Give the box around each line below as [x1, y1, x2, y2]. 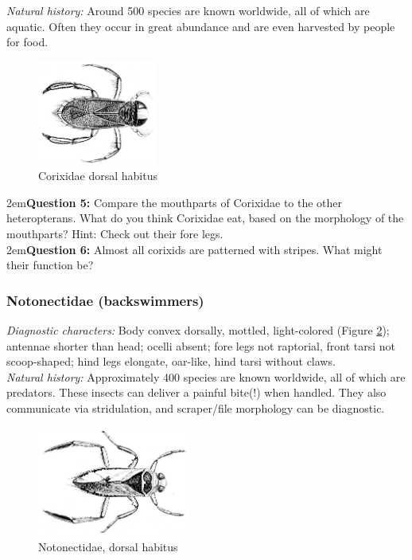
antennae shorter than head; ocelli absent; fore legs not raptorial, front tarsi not [6, 337, 396, 354]
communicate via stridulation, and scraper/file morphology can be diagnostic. [6, 399, 385, 416]
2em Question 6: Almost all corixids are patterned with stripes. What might [6, 241, 383, 257]
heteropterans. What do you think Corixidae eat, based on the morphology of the [6, 210, 404, 226]
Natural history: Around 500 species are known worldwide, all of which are [6, 2, 370, 18]
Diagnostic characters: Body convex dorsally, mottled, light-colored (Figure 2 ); [6, 322, 390, 339]
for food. [6, 33, 49, 50]
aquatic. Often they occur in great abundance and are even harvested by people [6, 18, 395, 34]
